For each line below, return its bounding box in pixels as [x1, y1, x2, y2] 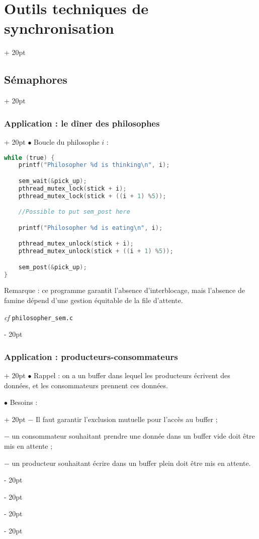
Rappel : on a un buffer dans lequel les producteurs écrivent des [34, 370, 230, 381]
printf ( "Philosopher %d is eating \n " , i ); [18, 224, 163, 231]
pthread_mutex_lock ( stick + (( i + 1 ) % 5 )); [18, 192, 166, 200]
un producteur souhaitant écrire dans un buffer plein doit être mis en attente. [12, 457, 251, 468]
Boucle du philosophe [34, 136, 100, 147]
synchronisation [4, 18, 114, 38]
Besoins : [10, 397, 38, 407]
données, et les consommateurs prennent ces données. [4, 380, 168, 390]
